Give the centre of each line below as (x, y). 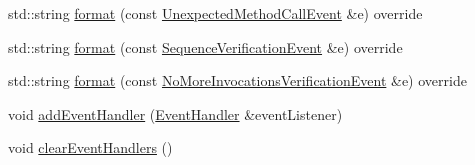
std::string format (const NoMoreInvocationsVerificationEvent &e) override (237, 80)
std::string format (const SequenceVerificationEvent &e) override (205, 46)
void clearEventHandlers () (90, 147)
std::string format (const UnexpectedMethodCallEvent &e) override (215, 13)
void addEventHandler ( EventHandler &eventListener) (175, 113)
